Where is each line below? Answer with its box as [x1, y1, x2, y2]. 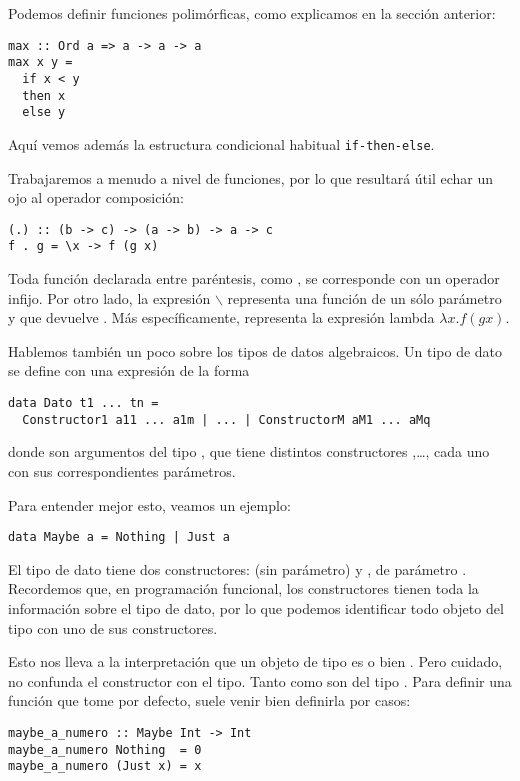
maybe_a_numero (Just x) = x [8, 759, 202, 774]
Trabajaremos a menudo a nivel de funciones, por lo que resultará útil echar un [8, 167, 494, 188]
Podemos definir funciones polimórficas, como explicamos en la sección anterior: [8, 3, 496, 23]
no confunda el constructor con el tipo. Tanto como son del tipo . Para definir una [8, 670, 512, 691]
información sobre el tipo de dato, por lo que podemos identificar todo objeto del [8, 597, 504, 618]
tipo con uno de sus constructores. [8, 617, 218, 638]
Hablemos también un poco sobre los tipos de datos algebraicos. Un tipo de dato [8, 340, 503, 361]
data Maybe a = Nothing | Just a [8, 530, 230, 545]
